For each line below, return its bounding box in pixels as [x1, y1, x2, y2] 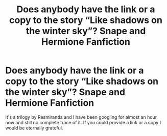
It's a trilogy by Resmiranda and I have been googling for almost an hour [5, 114, 157, 120]
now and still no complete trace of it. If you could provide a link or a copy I [5, 119, 161, 125]
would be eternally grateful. [5, 125, 63, 131]
